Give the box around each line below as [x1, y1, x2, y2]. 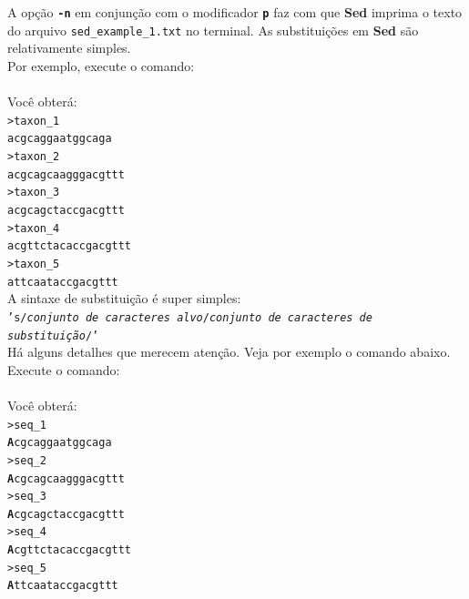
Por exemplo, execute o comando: [7, 56, 195, 75]
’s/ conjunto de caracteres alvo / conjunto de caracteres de [7, 310, 372, 324]
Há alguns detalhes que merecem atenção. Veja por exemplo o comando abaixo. [7, 342, 451, 361]
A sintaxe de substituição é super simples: [7, 289, 241, 308]
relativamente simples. [7, 38, 131, 57]
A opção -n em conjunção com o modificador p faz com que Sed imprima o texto [7, 3, 463, 21]
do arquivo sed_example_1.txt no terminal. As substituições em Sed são [7, 20, 419, 39]
